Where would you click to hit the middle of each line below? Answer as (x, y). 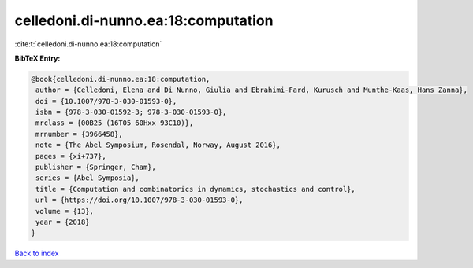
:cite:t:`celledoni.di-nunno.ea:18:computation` (88, 44)
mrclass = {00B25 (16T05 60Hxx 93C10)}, (115, 123)
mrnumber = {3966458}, (80, 134)
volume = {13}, (65, 211)
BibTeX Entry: (37, 58)
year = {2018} (63, 222)
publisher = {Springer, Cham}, (96, 167)
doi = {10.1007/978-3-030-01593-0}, (106, 101)
